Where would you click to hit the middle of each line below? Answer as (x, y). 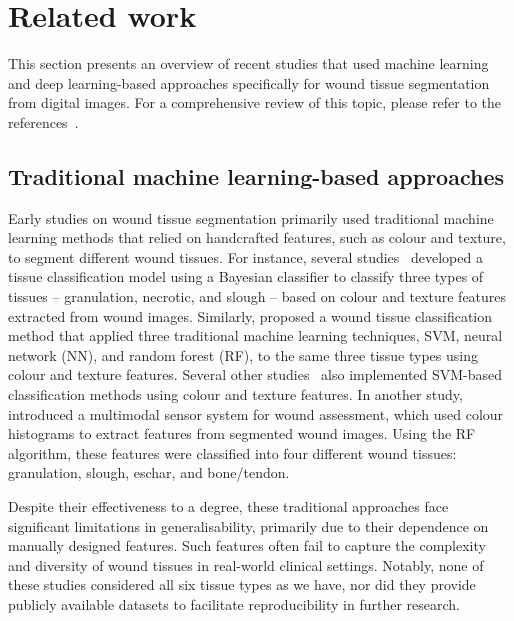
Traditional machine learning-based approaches (256, 175)
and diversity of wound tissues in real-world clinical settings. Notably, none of (246, 564)
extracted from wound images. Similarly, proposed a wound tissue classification (250, 315)
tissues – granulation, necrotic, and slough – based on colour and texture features (257, 296)
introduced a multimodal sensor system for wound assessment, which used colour (256, 413)
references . (43, 121)
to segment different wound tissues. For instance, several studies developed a (245, 256)
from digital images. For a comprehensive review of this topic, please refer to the (255, 102)
